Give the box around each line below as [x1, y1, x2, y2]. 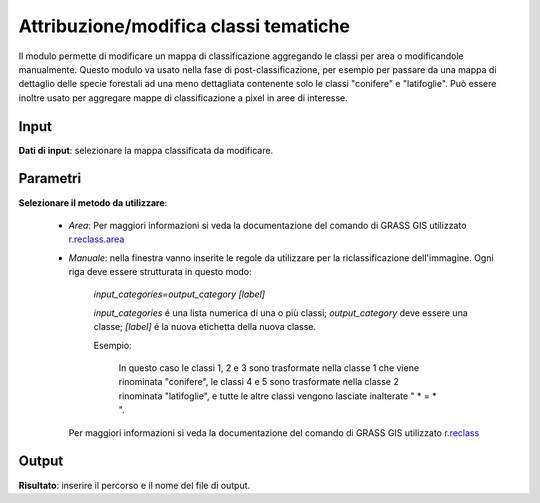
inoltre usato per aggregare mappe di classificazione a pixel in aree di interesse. [18, 91, 349, 104]
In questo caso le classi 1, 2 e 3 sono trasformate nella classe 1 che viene [118, 362, 420, 374]
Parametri [18, 170, 82, 187]
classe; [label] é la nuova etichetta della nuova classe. [93, 321, 317, 333]
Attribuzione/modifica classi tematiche [18, 15, 350, 37]
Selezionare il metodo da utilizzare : [18, 196, 168, 209]
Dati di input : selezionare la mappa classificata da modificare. [18, 144, 274, 156]
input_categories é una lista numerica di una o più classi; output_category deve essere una [93, 306, 469, 319]
